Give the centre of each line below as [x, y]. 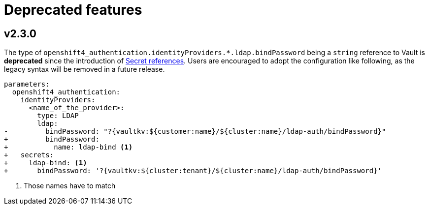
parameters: [27, 84]
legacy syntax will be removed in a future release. [84, 69]
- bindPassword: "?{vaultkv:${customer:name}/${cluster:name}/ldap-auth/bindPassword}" [195, 132]
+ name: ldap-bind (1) [68, 147]
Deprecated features [73, 10]
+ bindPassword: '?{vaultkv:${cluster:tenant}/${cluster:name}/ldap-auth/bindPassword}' [193, 171]
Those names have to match [70, 186]
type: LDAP [58, 116]
